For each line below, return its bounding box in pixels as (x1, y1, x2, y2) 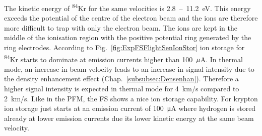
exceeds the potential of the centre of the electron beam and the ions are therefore (4, 13, 258, 23)
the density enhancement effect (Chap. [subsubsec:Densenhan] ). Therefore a (4, 73, 239, 84)
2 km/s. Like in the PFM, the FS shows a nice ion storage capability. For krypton (4, 93, 258, 103)
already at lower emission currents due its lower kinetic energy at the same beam (4, 112, 254, 123)
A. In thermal (200, 54, 243, 64)
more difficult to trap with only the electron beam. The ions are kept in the (4, 22, 237, 33)
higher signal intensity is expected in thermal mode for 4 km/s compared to (4, 83, 239, 94)
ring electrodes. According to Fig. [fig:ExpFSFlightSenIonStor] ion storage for (4, 42, 245, 53)
